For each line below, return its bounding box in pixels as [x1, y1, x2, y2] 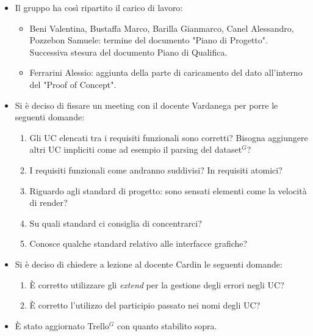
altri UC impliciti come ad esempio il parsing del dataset [29, 143, 242, 156]
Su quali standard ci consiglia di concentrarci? [29, 216, 202, 229]
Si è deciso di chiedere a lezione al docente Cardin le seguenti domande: [15, 257, 282, 270]
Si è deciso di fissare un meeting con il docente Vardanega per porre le [15, 98, 278, 111]
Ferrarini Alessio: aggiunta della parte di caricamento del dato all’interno [29, 66, 303, 79]
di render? [29, 196, 68, 209]
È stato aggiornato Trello [15, 319, 109, 332]
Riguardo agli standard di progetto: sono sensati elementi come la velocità [29, 184, 307, 197]
